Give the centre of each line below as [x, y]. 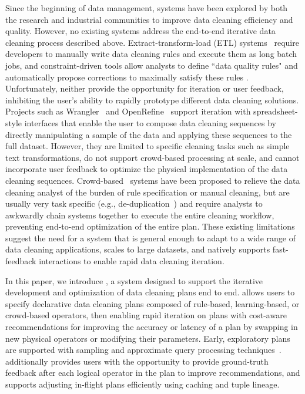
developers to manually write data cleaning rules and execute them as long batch [151, 54]
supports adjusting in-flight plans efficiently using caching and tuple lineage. [143, 384]
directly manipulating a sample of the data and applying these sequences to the [149, 134]
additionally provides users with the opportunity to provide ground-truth [137, 361]
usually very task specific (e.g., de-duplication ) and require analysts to [134, 203]
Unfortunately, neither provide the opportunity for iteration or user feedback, [145, 88]
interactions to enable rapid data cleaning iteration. [132, 261]
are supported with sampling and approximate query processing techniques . [143, 350]
